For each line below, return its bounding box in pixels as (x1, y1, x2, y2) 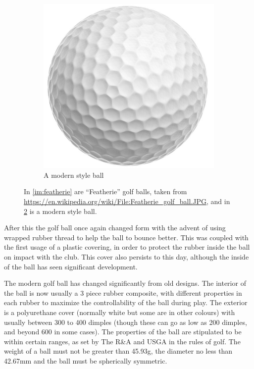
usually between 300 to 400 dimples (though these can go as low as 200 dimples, (4, 316, 247, 327)
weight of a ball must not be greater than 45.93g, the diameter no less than (4, 346, 233, 356)
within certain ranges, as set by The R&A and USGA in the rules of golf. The (4, 336, 241, 346)
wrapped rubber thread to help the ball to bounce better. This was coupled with (4, 232, 249, 242)
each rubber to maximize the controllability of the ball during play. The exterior (4, 297, 248, 308)
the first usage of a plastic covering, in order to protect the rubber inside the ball (4, 242, 250, 252)
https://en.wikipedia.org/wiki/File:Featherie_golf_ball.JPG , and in (24, 196, 230, 206)
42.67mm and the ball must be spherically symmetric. (4, 355, 167, 366)
